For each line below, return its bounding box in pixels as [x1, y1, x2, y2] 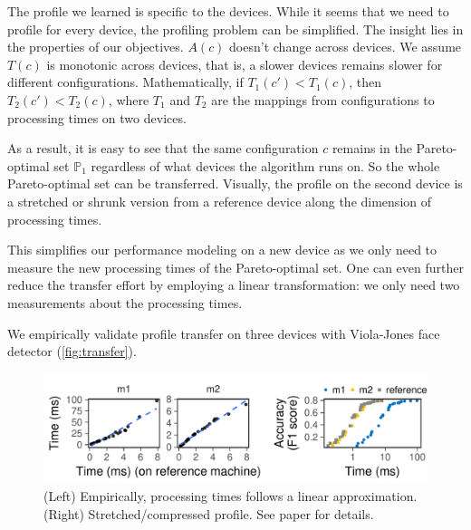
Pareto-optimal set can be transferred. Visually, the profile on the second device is [7, 174, 463, 193]
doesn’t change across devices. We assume [229, 37, 462, 56]
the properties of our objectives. [7, 37, 184, 56]
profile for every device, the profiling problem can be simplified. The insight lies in [7, 19, 464, 38]
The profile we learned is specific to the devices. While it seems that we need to [7, 2, 449, 20]
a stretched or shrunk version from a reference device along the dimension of [7, 191, 432, 210]
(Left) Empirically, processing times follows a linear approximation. [43, 487, 418, 506]
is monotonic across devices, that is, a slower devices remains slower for [46, 54, 443, 73]
